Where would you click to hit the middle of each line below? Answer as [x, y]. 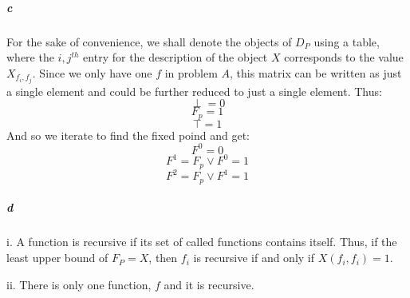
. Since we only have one [92, 72]
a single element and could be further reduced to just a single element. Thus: [194, 91]
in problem [191, 72]
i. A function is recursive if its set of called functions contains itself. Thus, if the [202, 242]
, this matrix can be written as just [316, 72]
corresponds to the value [344, 57]
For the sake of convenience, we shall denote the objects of [149, 41]
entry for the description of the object [175, 57]
